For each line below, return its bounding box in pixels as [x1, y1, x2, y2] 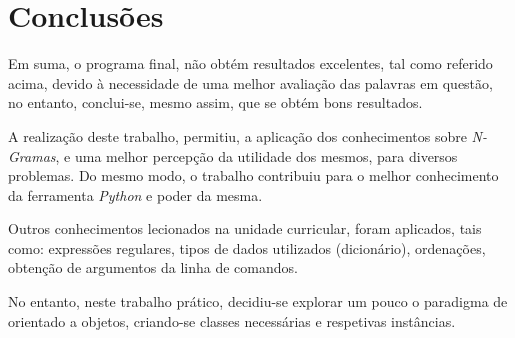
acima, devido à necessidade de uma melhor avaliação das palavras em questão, [8, 72, 493, 93]
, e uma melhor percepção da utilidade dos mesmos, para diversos [55, 145, 458, 166]
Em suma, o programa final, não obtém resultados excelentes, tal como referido [8, 53, 493, 74]
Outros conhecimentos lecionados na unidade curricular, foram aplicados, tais [8, 218, 482, 239]
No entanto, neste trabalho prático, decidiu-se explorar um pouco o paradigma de [8, 291, 508, 312]
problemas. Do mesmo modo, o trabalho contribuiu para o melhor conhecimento [8, 165, 499, 186]
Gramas [8, 145, 56, 166]
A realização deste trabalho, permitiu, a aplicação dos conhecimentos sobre [8, 125, 467, 146]
